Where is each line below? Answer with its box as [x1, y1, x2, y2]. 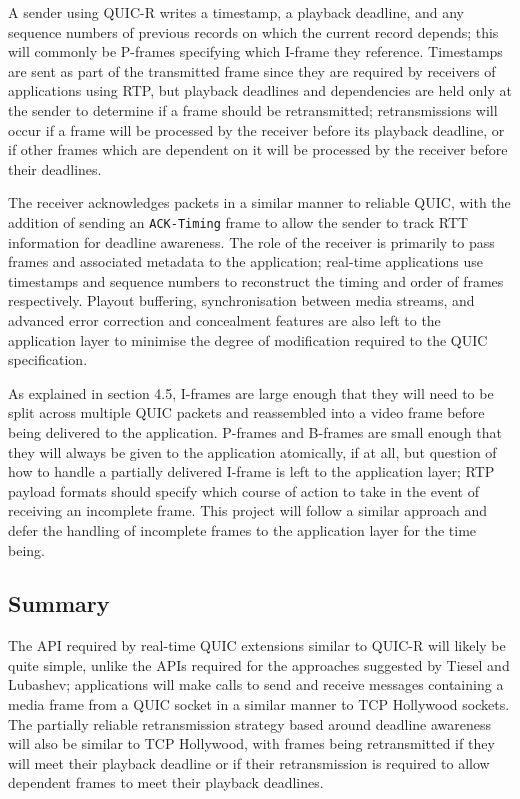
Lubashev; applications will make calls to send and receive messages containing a [8, 674, 504, 695]
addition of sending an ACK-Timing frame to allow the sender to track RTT [8, 211, 469, 232]
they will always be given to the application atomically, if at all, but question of [8, 441, 497, 462]
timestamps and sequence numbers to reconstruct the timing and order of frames [8, 270, 504, 291]
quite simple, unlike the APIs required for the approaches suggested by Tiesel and [8, 654, 510, 675]
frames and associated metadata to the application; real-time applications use [8, 251, 483, 272]
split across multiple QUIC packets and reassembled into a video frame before [8, 402, 485, 423]
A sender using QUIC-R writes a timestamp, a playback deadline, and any [8, 2, 464, 22]
